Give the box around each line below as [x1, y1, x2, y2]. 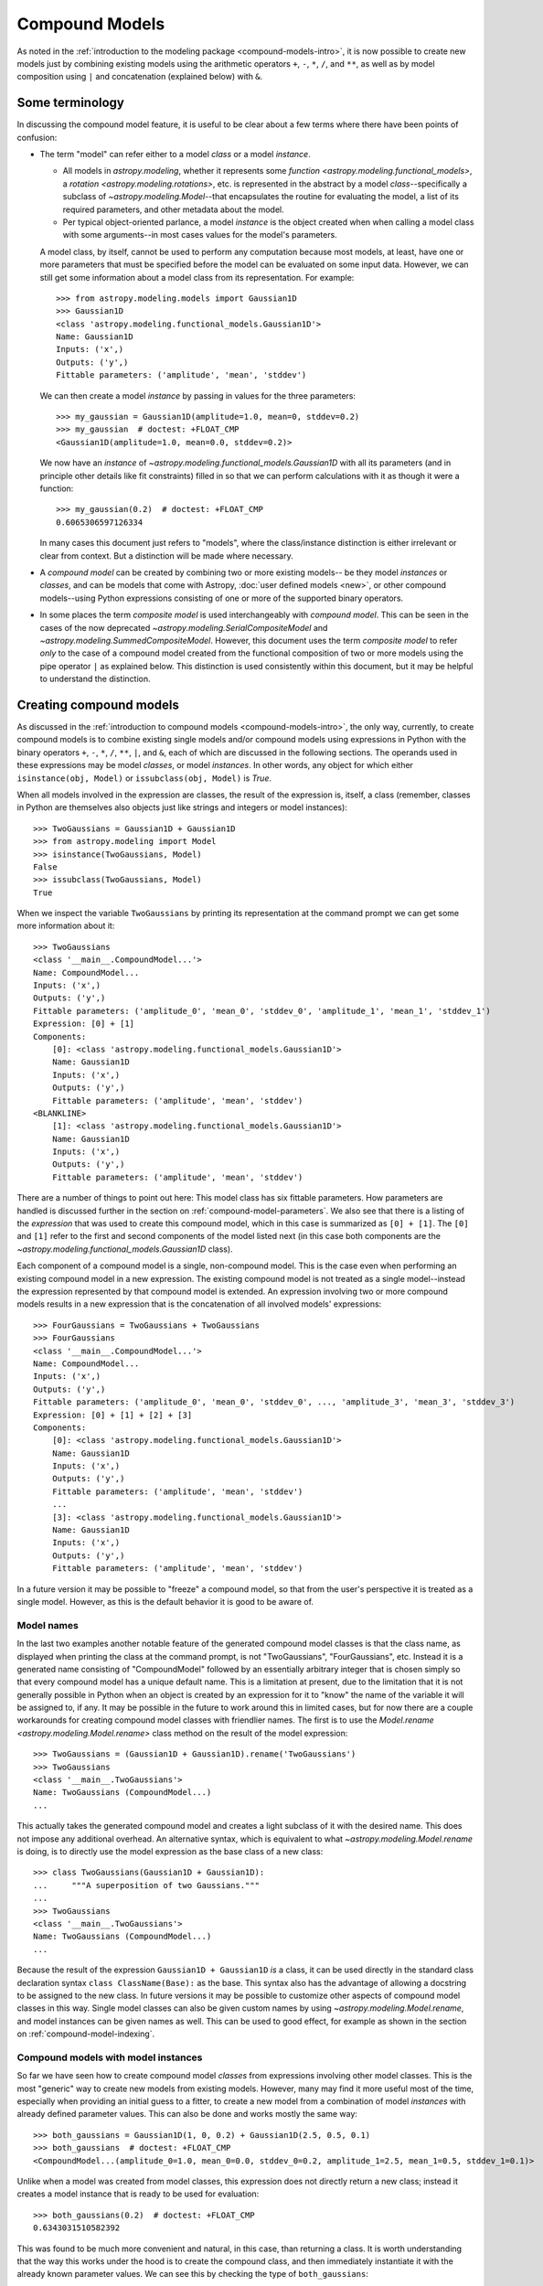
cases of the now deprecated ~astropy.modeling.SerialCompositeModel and [39, 622, 328, 633]
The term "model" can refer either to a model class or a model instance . [39, 149, 311, 160]
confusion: [16, 132, 58, 143]
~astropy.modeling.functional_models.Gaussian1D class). [16, 1244, 233, 1255]
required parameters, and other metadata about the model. [62, 204, 284, 215]
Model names [16, 1618, 80, 1631]
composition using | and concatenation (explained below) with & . [16, 71, 263, 82]
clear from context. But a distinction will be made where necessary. [39, 550, 293, 561]
